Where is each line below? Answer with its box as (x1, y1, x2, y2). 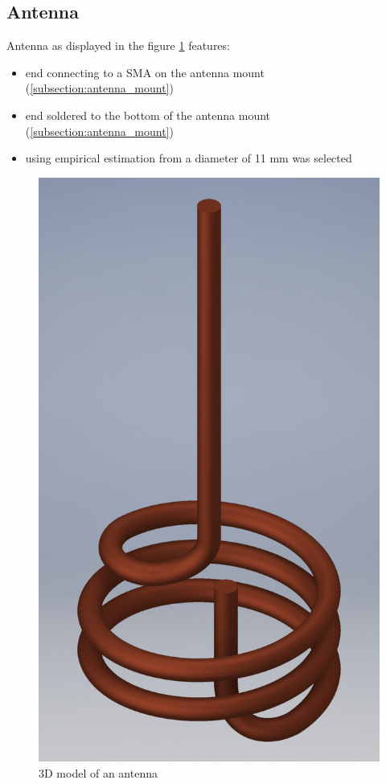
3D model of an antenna (39, 764, 158, 781)
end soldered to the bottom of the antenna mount (25, 106, 271, 123)
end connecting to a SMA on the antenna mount (25, 64, 265, 80)
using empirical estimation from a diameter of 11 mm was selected (25, 150, 352, 166)
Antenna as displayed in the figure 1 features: (6, 37, 230, 54)
